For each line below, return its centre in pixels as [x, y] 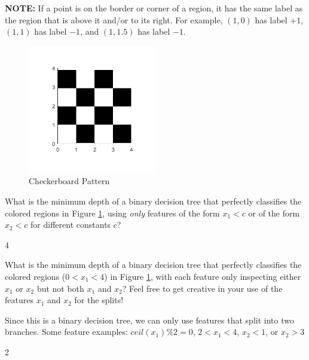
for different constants [71, 225]
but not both [60, 288]
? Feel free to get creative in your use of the [202, 288]
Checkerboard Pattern [69, 181]
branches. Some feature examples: [66, 332]
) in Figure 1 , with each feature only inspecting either [203, 276]
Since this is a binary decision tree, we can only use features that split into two [149, 320]
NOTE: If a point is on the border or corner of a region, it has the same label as [154, 8]
